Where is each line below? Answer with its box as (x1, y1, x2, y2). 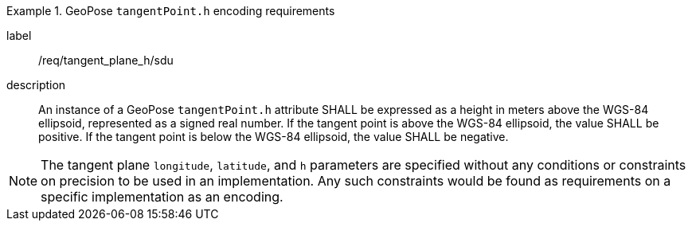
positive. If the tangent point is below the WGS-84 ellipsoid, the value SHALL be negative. (38, 130, 509, 143)
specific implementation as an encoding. (41, 189, 283, 205)
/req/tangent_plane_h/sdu (38, 53, 174, 67)
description (6, 78, 66, 92)
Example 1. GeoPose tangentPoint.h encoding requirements (6, 4, 335, 18)
